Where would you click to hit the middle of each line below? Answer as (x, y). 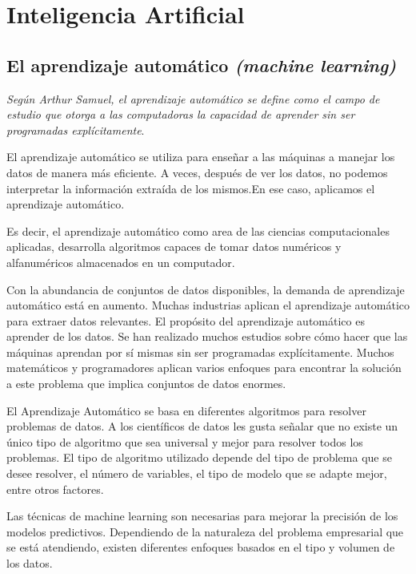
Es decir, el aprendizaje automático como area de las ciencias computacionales (198, 230)
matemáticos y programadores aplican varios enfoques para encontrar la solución (204, 368)
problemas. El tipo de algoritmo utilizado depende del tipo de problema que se (199, 457)
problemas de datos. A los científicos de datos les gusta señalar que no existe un (202, 426)
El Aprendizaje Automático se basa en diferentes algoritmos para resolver (186, 410)
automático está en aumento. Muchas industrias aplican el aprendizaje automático (208, 305)
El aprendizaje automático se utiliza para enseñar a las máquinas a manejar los (201, 157)
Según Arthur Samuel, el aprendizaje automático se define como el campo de (193, 98)
